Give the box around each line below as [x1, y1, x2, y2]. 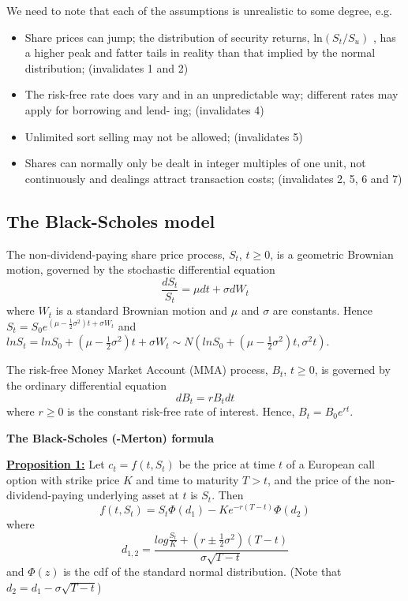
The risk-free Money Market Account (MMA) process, [6, 361, 268, 378]
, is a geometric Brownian [270, 245, 394, 262]
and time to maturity [136, 471, 239, 487]
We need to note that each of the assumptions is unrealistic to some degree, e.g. [6, 2, 392, 18]
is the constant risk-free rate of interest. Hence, [67, 403, 295, 420]
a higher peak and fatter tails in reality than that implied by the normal [24, 44, 376, 61]
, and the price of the [268, 471, 370, 487]
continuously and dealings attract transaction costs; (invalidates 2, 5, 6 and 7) [24, 170, 402, 186]
